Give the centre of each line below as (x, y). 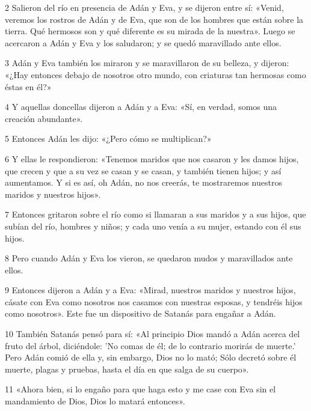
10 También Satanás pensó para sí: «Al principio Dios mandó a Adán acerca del (152, 334)
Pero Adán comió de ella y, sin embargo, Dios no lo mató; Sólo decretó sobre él (151, 357)
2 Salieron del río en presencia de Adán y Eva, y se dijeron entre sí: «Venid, (144, 7)
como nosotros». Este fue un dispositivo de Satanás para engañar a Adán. (140, 313)
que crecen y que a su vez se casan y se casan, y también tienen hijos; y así (143, 170)
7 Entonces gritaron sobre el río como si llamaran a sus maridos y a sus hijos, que (155, 214)
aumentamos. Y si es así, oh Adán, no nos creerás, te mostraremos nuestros (143, 182)
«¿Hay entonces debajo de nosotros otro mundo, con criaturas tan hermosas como (155, 74)
